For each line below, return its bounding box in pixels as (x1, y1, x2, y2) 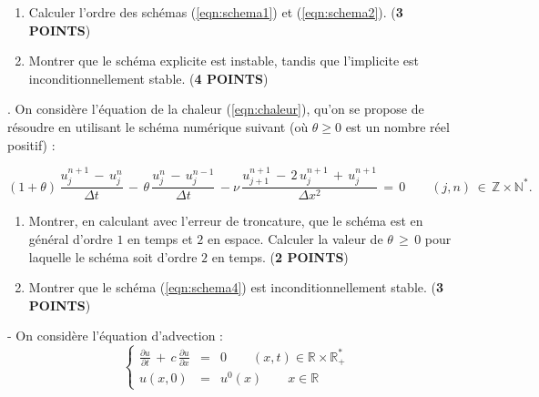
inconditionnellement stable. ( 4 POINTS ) (28, 68, 269, 87)
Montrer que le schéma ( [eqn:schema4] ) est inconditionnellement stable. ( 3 (28, 278, 444, 297)
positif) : (7, 135, 56, 154)
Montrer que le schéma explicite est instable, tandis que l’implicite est (28, 51, 419, 70)
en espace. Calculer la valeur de (207, 229, 383, 249)
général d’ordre (28, 229, 113, 249)
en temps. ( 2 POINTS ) (211, 247, 349, 266)
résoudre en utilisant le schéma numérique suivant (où (7, 117, 309, 136)
